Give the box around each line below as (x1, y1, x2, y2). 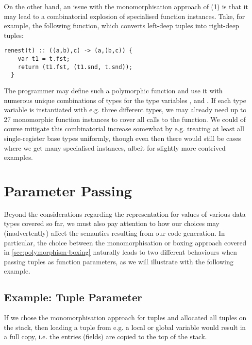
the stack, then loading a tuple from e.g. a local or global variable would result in (4, 322, 246, 332)
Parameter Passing (4, 180, 132, 200)
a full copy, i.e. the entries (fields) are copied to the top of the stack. (4, 331, 207, 342)
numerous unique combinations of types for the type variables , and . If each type (4, 95, 246, 105)
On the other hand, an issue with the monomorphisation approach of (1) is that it (4, 1, 248, 11)
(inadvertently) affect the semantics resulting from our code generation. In (4, 228, 225, 238)
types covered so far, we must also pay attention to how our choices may (4, 218, 219, 228)
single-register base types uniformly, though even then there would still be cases (4, 133, 241, 143)
